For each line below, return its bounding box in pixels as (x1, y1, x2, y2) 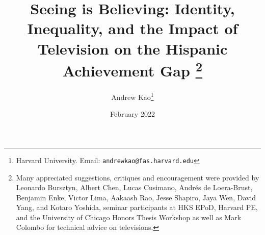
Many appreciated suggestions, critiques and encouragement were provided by (16, 172, 259, 182)
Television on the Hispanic (37, 38, 228, 59)
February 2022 (110, 109, 155, 119)
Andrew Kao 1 (111, 90, 154, 102)
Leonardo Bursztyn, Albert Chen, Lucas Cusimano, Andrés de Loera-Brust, (16, 182, 253, 193)
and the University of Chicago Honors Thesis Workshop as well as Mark (16, 212, 242, 222)
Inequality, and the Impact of (27, 18, 238, 39)
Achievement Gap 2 (62, 58, 203, 81)
